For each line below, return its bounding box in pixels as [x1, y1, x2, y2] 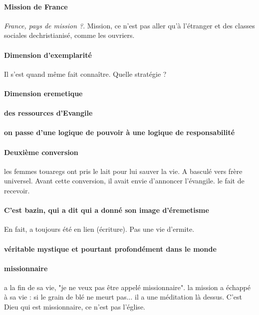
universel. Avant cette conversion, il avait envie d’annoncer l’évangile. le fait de [4, 175, 245, 186]
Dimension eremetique [4, 88, 83, 98]
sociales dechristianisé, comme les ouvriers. [4, 30, 135, 40]
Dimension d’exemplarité [4, 49, 92, 60]
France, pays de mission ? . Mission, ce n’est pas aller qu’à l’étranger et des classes [4, 20, 255, 30]
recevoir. [4, 185, 30, 195]
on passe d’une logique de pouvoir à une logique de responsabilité [4, 127, 235, 138]
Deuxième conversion [4, 147, 78, 157]
